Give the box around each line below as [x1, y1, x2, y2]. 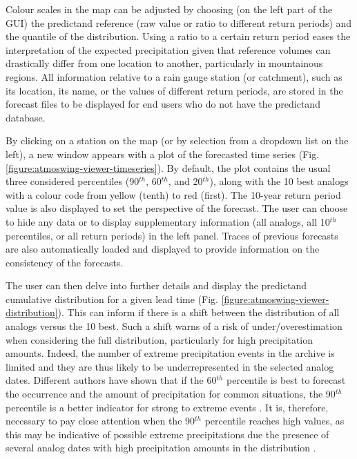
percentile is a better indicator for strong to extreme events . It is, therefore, [6, 400, 329, 414]
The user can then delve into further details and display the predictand [6, 278, 307, 293]
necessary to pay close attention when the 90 [6, 413, 195, 428]
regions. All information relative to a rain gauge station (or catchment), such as [6, 69, 342, 84]
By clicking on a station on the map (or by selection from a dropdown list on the [6, 133, 349, 148]
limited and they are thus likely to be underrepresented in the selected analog [6, 359, 334, 373]
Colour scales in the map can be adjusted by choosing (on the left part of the [6, 2, 333, 16]
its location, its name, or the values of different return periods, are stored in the [6, 83, 343, 97]
